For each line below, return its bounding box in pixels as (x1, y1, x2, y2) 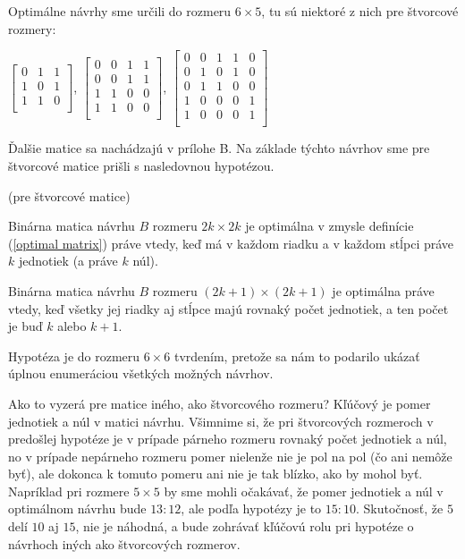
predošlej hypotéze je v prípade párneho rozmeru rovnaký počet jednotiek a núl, (8, 429, 447, 448)
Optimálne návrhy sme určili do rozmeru (8, 2, 232, 20)
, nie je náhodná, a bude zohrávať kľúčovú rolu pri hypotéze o (75, 517, 414, 536)
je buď (8, 317, 43, 335)
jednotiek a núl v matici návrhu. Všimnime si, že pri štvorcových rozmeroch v (8, 411, 434, 430)
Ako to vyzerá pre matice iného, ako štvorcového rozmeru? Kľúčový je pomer (8, 394, 431, 412)
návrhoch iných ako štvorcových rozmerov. (8, 534, 241, 553)
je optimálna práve (332, 281, 435, 300)
